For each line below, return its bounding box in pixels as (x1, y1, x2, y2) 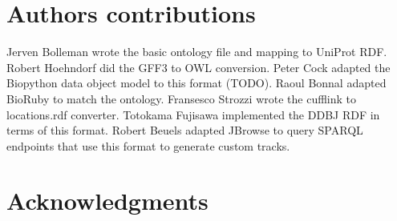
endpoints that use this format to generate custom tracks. (6, 137, 290, 154)
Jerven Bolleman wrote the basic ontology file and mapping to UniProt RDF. (6, 43, 387, 60)
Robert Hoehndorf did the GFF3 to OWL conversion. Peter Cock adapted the (6, 58, 391, 75)
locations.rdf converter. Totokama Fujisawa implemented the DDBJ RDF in (6, 106, 380, 123)
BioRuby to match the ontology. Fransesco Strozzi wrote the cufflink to (6, 90, 357, 106)
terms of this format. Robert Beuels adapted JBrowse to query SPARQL (6, 122, 363, 139)
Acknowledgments (6, 184, 209, 217)
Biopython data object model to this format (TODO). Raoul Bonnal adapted (6, 74, 387, 91)
